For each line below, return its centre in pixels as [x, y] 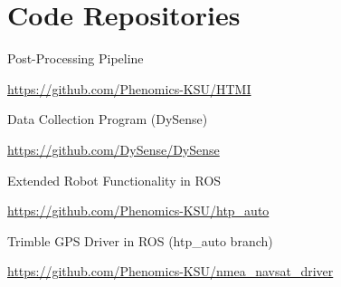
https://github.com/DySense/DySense [114, 149]
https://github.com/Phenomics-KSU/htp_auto [138, 210]
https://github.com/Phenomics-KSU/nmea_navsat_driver [170, 271]
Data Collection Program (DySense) [108, 119]
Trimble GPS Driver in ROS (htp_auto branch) [140, 240]
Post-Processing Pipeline [76, 58]
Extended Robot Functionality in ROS [114, 180]
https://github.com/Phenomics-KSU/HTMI [129, 88]
